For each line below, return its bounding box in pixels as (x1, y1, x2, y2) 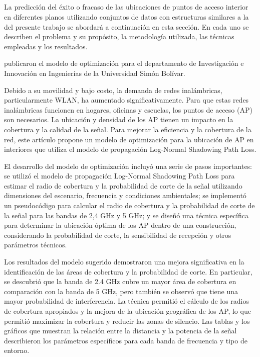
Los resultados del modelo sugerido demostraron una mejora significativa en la (4, 256, 244, 267)
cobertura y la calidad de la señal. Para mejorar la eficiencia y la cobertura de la (4, 124, 251, 134)
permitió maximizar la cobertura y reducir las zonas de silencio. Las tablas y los (4, 315, 250, 326)
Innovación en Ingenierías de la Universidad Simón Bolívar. (4, 67, 185, 78)
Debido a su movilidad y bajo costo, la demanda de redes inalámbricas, (4, 84, 222, 95)
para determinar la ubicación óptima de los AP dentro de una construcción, (4, 220, 236, 230)
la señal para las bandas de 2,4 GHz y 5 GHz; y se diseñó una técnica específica (4, 210, 248, 220)
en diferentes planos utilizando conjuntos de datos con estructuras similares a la (4, 11, 249, 22)
